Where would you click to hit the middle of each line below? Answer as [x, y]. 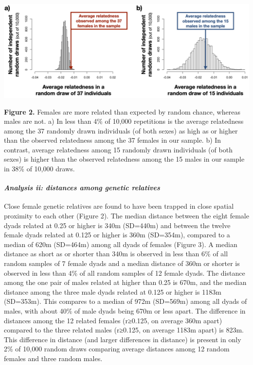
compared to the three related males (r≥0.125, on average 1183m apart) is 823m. [124, 330]
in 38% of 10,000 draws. [39, 169]
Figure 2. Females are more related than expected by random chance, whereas [122, 111]
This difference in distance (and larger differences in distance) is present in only [123, 339]
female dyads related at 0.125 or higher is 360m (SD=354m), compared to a [117, 235]
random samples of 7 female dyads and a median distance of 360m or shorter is [122, 263]
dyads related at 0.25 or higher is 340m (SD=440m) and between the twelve [117, 225]
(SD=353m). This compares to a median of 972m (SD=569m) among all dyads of [126, 301]
